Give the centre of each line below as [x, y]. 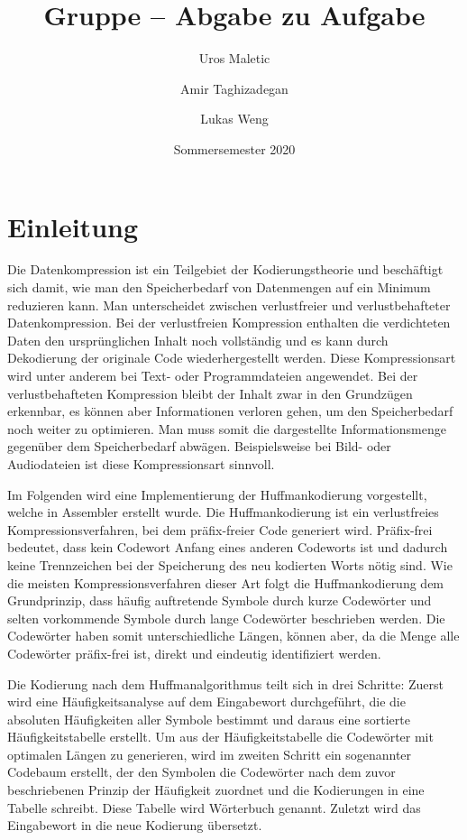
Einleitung [73, 226]
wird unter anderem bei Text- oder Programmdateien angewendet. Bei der [213, 375]
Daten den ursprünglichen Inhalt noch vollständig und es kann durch [198, 340]
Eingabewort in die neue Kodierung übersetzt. [135, 825]
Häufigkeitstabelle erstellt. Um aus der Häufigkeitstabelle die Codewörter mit [220, 737]
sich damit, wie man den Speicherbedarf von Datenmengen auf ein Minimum [219, 287]
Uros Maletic [234, 58]
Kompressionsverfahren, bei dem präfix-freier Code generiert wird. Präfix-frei [220, 529]
